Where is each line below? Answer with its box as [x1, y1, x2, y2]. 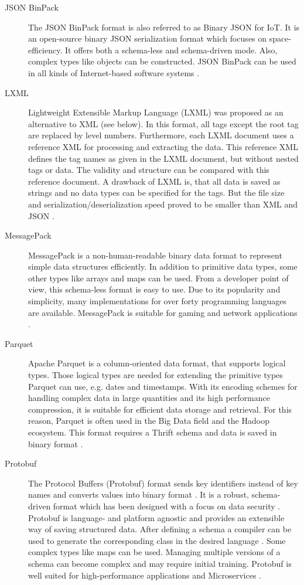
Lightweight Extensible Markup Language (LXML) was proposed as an [28, 106, 283, 118]
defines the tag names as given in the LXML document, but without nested [28, 152, 299, 164]
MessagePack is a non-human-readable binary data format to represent [28, 249, 282, 261]
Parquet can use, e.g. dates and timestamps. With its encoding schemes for [28, 380, 298, 392]
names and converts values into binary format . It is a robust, [28, 488, 249, 501]
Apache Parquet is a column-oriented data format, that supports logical [28, 357, 286, 369]
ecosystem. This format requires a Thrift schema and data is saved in [28, 426, 277, 438]
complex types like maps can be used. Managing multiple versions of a [28, 546, 281, 558]
